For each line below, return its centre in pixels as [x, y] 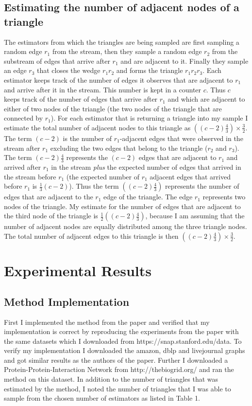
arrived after [22, 167]
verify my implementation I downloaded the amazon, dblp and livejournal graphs [125, 350]
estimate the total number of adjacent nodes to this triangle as [97, 127]
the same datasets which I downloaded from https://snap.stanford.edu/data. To [123, 341]
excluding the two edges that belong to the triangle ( [129, 148]
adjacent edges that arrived [190, 176]
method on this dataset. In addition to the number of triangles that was [111, 379]
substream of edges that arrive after [57, 61]
